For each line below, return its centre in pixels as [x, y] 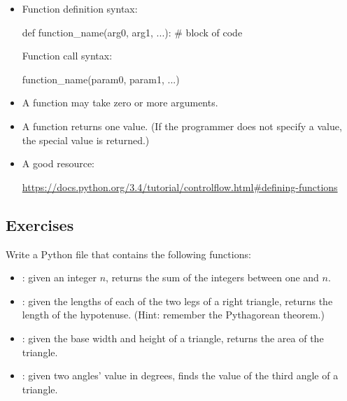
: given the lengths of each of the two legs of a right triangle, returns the [177, 301]
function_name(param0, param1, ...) [101, 79]
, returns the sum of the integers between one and [212, 277]
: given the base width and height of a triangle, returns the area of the [173, 338]
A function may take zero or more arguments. [120, 103]
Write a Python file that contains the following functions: [128, 254]
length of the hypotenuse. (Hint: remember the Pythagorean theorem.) [173, 315]
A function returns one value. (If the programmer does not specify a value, [182, 126]
